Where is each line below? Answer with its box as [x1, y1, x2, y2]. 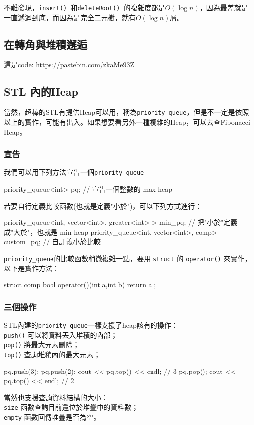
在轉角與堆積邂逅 [4, 36, 87, 52]
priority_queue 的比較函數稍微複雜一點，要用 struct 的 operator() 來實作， [4, 253, 252, 263]
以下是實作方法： [4, 263, 59, 273]
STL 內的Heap [4, 84, 78, 99]
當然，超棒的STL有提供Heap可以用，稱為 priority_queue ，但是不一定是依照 [4, 107, 249, 117]
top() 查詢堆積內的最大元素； [4, 349, 101, 359]
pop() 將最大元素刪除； [4, 339, 80, 350]
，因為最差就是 [199, 2, 248, 12]
